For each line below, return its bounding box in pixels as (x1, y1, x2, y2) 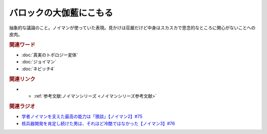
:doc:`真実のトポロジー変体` (21, 52, 79, 58)
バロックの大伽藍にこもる (9, 7, 113, 18)
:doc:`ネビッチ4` (21, 66, 55, 72)
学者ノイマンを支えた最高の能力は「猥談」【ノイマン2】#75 (21, 114, 143, 120)
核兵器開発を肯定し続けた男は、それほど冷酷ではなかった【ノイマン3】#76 (21, 120, 175, 126)
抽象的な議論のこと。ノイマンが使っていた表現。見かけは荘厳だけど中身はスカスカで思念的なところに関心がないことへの (9, 25, 256, 31)
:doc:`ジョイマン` (21, 59, 57, 65)
